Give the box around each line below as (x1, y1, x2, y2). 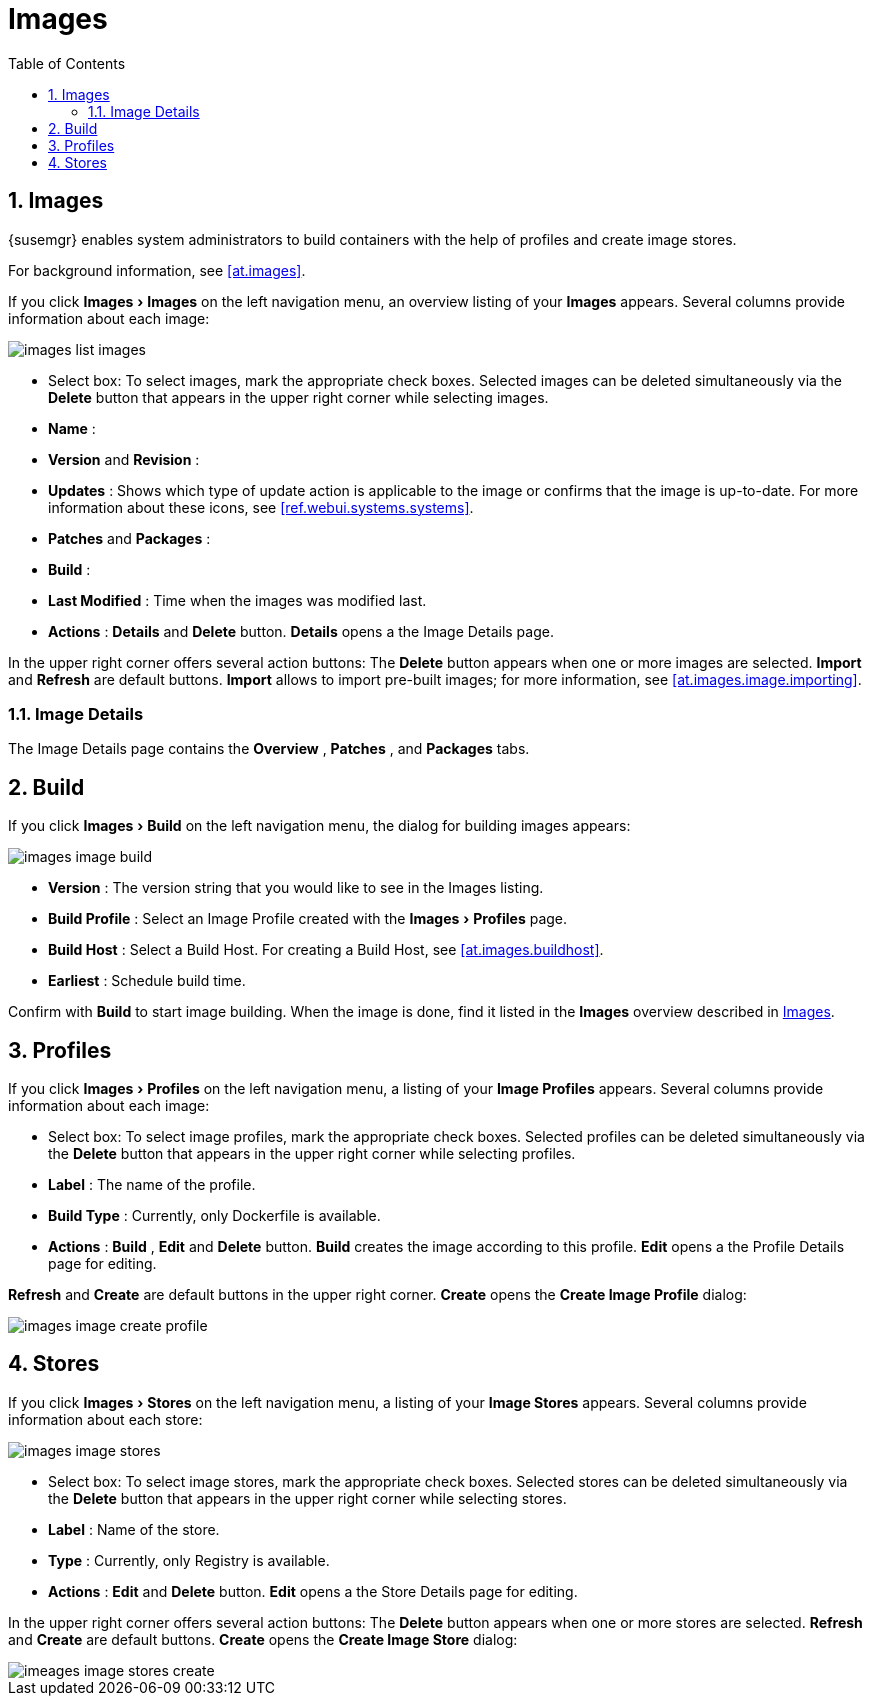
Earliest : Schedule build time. (48, 972, 246, 990)
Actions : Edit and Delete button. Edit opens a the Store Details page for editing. (48, 1582, 578, 1600)
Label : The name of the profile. (48, 1176, 256, 1194)
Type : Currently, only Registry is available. (48, 1551, 330, 1569)
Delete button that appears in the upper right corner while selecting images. (48, 388, 549, 406)
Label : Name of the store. (48, 1520, 220, 1538)
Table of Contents (8, 54, 126, 72)
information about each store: (8, 1410, 203, 1428)
